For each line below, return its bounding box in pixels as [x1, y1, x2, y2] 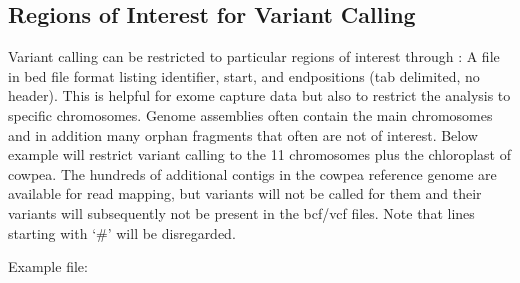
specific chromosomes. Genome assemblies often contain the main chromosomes [8, 104, 493, 125]
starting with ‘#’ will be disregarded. [8, 222, 236, 243]
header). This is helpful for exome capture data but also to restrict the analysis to [8, 85, 511, 106]
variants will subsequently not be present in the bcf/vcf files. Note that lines [8, 202, 475, 223]
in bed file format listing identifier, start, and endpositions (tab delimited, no [8, 65, 480, 86]
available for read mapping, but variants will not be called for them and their [8, 183, 482, 204]
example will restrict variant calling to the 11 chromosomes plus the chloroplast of [8, 144, 511, 165]
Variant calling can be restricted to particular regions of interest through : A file [8, 46, 500, 67]
